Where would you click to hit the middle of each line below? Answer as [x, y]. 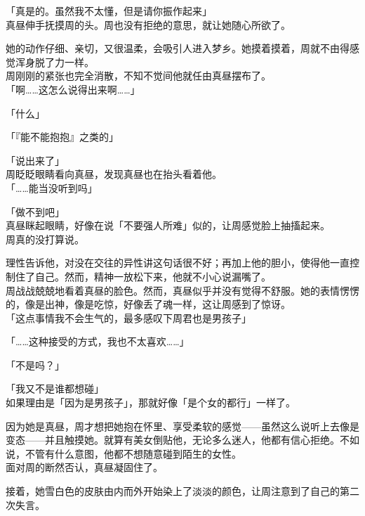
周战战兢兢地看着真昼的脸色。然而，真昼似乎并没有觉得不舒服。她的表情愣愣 [182, 290]
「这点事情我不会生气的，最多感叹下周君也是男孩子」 [128, 317]
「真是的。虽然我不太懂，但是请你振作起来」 [109, 11]
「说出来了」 [35, 160]
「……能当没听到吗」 [52, 187]
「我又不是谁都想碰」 [55, 388]
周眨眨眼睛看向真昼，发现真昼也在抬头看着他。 [114, 174]
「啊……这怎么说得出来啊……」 [73, 89]
